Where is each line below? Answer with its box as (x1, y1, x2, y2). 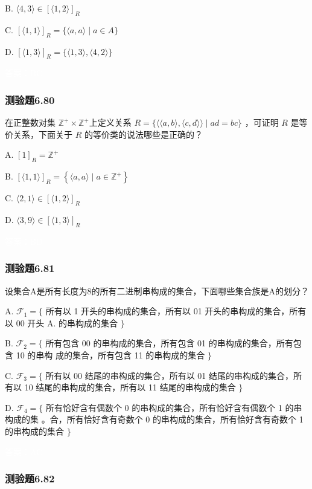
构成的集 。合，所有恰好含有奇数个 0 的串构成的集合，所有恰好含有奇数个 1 (5, 413, 304, 426)
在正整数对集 (5, 116, 56, 129)
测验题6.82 (5, 471, 55, 486)
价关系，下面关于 (5, 128, 72, 140)
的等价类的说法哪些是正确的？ (84, 128, 203, 140)
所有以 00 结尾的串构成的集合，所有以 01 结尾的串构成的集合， (45, 369, 293, 381)
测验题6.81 (5, 261, 55, 276)
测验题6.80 (5, 92, 55, 107)
